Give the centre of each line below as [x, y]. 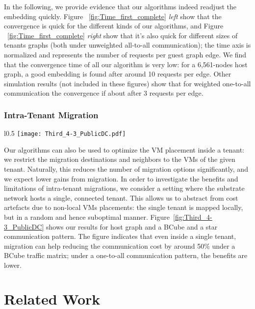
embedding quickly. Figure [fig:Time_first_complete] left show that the [113, 16]
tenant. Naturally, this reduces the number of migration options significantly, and [126, 169]
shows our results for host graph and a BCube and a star [132, 226]
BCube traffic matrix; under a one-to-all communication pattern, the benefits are [126, 255]
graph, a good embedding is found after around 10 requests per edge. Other [118, 74]
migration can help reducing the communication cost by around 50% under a [120, 245]
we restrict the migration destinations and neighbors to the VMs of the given [120, 159]
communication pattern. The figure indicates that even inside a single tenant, [120, 236]
